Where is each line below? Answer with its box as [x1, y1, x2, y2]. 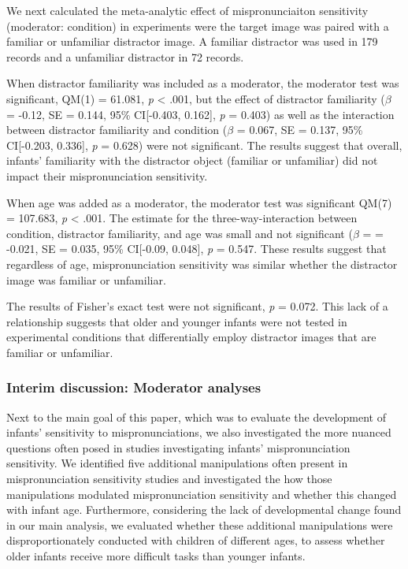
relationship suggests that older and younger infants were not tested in [6, 313, 347, 329]
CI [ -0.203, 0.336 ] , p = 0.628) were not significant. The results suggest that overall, [6, 136, 402, 153]
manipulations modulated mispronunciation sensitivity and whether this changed [6, 485, 397, 502]
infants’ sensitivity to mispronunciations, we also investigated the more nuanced [6, 424, 391, 441]
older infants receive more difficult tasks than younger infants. [6, 548, 306, 564]
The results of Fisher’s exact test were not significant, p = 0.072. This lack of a [6, 298, 388, 314]
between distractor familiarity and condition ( [6, 121, 228, 138]
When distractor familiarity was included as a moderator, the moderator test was [6, 75, 399, 91]
